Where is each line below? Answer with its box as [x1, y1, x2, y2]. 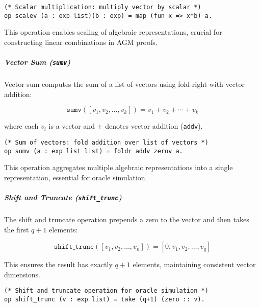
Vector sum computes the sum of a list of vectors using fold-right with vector [4, 79, 245, 89]
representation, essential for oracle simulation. [4, 172, 147, 182]
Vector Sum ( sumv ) [4, 57, 71, 67]
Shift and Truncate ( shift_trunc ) [4, 192, 122, 203]
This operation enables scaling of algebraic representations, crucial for [4, 27, 222, 37]
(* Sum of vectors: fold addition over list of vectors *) [4, 138, 209, 146]
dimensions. [4, 269, 40, 279]
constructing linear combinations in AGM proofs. [4, 36, 158, 47]
